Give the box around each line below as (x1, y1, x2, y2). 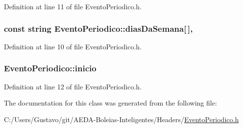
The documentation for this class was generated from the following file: (4, 98, 217, 108)
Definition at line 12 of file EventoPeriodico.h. (4, 81, 142, 91)
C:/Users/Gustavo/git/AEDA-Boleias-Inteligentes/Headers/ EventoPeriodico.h (4, 114, 239, 124)
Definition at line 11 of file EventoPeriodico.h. (4, 1, 142, 11)
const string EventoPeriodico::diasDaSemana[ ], (4, 22, 193, 34)
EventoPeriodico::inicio (4, 62, 97, 74)
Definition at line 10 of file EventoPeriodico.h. (4, 41, 142, 51)
